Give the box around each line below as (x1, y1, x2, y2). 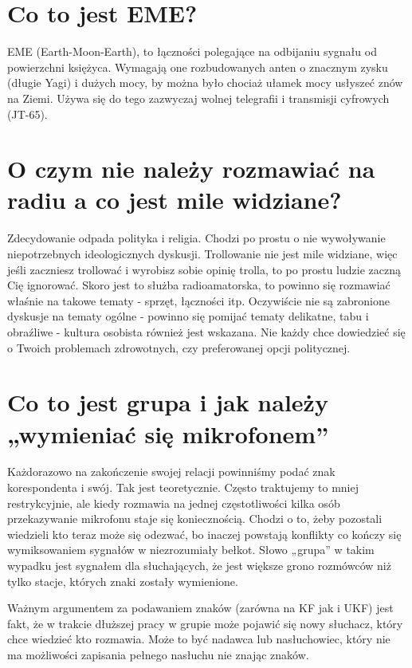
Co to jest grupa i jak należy (7, 386, 328, 418)
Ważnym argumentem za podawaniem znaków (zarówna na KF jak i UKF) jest (7, 599, 394, 616)
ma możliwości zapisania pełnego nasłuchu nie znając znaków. (7, 646, 309, 662)
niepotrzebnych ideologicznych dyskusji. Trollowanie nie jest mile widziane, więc (7, 246, 398, 261)
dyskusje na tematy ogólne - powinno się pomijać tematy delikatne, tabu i (7, 308, 369, 324)
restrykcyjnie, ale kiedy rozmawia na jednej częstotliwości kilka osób (7, 494, 340, 511)
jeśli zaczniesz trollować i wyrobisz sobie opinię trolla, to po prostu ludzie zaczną (7, 261, 402, 277)
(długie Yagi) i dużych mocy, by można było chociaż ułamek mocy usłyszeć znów (7, 74, 403, 91)
